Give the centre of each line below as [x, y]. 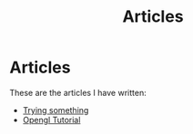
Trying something [56, 110]
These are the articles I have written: [78, 92]
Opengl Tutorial [51, 120]
